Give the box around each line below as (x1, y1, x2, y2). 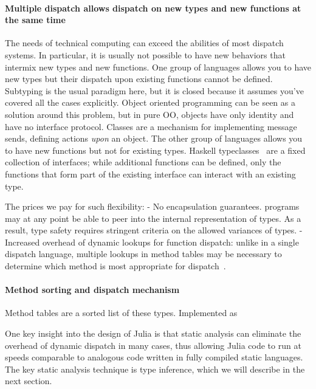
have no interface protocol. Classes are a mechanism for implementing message (5, 120, 297, 133)
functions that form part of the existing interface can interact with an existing (5, 167, 296, 180)
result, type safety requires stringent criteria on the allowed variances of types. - (5, 224, 303, 236)
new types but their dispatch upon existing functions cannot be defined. (5, 72, 273, 85)
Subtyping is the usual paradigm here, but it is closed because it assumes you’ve (5, 84, 304, 97)
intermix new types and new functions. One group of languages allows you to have (5, 60, 311, 73)
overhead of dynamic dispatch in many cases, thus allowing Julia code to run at (5, 339, 301, 351)
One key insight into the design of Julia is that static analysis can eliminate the (5, 327, 301, 340)
